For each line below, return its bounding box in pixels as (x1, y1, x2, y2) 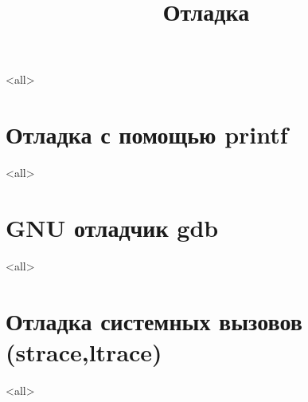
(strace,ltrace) (6, 335, 162, 368)
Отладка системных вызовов (6, 304, 302, 337)
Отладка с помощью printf (6, 118, 288, 151)
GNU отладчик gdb (6, 211, 219, 243)
